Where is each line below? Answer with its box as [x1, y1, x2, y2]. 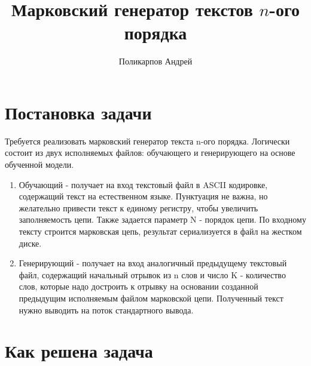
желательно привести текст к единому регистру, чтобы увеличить [19, 201, 258, 214]
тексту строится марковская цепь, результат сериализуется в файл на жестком [19, 225, 302, 237]
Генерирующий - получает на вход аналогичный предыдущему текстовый [19, 257, 287, 269]
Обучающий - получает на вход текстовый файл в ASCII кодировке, [19, 178, 268, 190]
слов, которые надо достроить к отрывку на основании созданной [19, 280, 258, 293]
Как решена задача [5, 339, 153, 363]
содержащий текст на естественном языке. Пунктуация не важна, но [19, 190, 268, 202]
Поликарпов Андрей [118, 55, 193, 67]
